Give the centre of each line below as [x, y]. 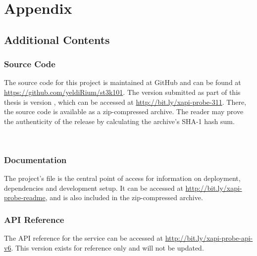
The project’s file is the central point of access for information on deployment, [122, 178]
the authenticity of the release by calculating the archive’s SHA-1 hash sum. [119, 121]
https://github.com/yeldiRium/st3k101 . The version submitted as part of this [122, 92]
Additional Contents [57, 39]
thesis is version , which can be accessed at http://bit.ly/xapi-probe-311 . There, [125, 102]
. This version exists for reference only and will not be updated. [107, 247]
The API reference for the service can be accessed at [83, 238]
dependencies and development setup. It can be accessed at [94, 188]
